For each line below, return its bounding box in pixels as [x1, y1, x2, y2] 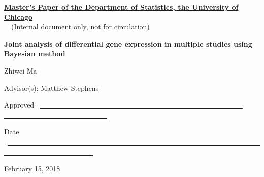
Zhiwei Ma [4, 65, 37, 76]
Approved [4, 99, 35, 110]
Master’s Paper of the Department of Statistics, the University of [4, 2, 239, 12]
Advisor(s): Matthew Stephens [4, 82, 99, 93]
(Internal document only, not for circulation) [11, 21, 150, 32]
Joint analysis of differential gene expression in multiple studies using [4, 38, 252, 49]
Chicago [4, 11, 33, 22]
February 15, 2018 [4, 163, 60, 174]
